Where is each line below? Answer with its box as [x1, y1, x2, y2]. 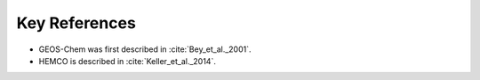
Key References [16, 13, 137, 33]
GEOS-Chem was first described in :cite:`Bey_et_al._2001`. [38, 44, 252, 55]
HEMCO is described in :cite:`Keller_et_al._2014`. [38, 55, 217, 66]
